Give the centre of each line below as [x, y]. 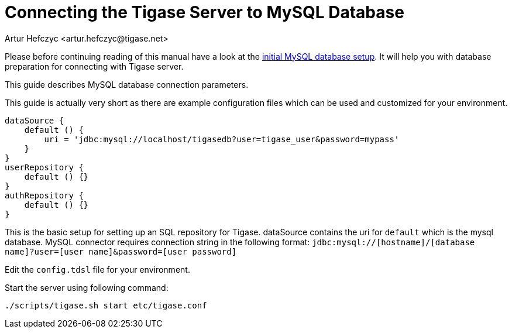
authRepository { [44, 195]
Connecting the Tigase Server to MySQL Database [205, 12]
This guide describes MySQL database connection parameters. [127, 84]
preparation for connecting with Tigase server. [94, 66]
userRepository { [44, 167]
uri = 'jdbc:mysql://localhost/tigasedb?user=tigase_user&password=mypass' [222, 139]
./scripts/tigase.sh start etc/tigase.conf [106, 305]
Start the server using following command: [87, 287]
